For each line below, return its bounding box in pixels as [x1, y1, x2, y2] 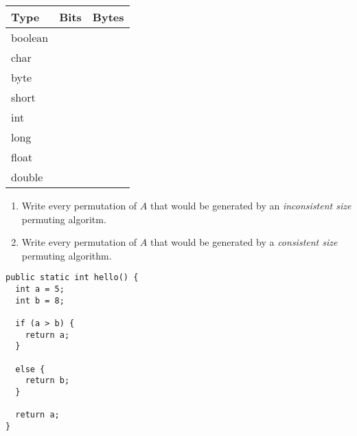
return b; [25, 376, 70, 386]
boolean [11, 30, 49, 45]
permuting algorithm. [21, 248, 112, 262]
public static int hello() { [5, 273, 139, 283]
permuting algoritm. [21, 211, 106, 226]
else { [15, 364, 45, 374]
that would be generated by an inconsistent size [150, 198, 352, 212]
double [11, 169, 43, 185]
